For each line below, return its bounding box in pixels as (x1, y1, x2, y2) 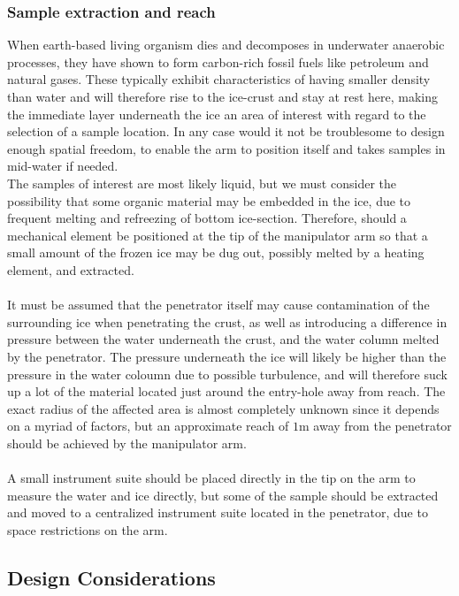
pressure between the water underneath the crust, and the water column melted (7, 330, 440, 348)
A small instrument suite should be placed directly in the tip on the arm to (7, 469, 416, 487)
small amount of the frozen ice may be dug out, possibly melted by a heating (7, 243, 425, 262)
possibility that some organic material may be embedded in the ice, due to (7, 191, 411, 210)
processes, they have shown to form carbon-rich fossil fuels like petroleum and (7, 52, 429, 71)
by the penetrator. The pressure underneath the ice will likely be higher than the (7, 347, 447, 365)
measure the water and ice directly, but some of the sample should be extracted (7, 485, 439, 504)
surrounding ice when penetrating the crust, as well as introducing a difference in (7, 312, 448, 331)
